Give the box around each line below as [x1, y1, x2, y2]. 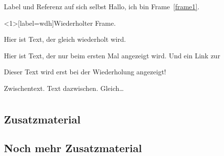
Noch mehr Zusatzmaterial [4, 140, 142, 155]
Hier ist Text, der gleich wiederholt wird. [4, 34, 126, 44]
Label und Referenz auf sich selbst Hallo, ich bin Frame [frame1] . [4, 1, 200, 11]
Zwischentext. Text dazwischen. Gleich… [4, 83, 124, 93]
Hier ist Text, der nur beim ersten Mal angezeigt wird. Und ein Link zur [4, 50, 221, 60]
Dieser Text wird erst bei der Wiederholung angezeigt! [4, 67, 166, 77]
